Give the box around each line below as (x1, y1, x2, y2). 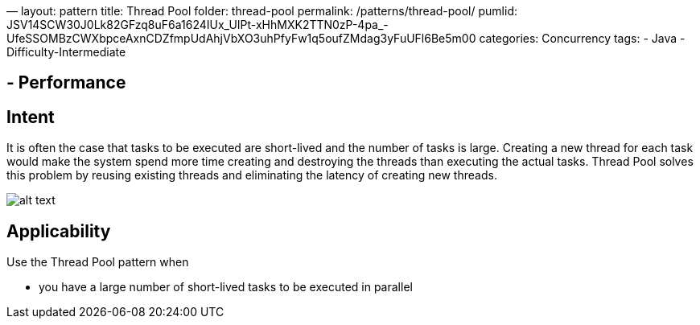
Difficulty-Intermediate (6, 45, 126, 59)
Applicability (6, 220, 111, 241)
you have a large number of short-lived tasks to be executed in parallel (39, 280, 413, 294)
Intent (6, 106, 55, 127)
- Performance (6, 72, 126, 93)
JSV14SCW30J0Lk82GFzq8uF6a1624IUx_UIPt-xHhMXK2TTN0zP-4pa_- (6, 18, 389, 31)
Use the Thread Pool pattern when (6, 255, 189, 269)
